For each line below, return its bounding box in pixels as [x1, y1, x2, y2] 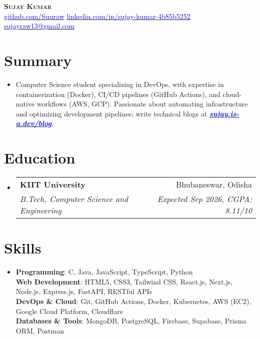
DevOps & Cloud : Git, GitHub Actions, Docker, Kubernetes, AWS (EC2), [15, 295, 251, 306]
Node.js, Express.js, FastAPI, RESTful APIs [15, 286, 152, 296]
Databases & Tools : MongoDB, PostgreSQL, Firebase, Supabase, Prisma [15, 315, 246, 326]
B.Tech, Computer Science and [19, 193, 128, 204]
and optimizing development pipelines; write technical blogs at [15, 108, 207, 118]
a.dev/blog [15, 118, 52, 128]
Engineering [19, 204, 61, 216]
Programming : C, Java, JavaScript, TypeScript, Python [15, 266, 193, 277]
